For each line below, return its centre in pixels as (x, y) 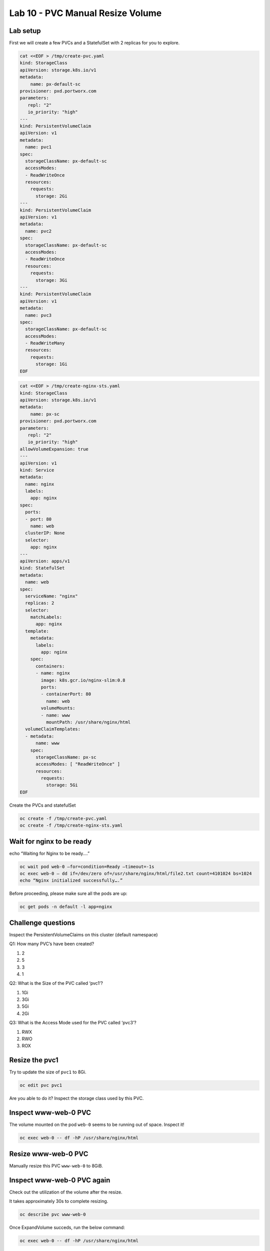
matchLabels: (46, 617)
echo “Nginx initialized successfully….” (71, 880)
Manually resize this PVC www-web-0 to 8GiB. (56, 1165)
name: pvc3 (38, 315)
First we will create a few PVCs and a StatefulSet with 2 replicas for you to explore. (94, 43)
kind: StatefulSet (42, 568)
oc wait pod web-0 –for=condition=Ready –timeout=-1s (87, 866)
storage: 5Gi (62, 785)
